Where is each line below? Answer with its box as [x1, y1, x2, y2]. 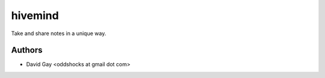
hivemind [11, 9, 60, 22]
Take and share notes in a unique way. [11, 30, 107, 37]
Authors [11, 45, 43, 55]
